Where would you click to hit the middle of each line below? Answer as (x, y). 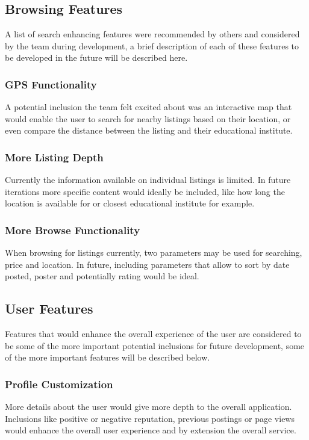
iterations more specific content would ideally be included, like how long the (145, 191)
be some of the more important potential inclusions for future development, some (155, 345)
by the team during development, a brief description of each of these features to (152, 45)
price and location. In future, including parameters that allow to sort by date (147, 264)
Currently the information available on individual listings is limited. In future (148, 180)
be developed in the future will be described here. (96, 57)
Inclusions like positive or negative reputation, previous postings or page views (150, 418)
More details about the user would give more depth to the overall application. (148, 407)
